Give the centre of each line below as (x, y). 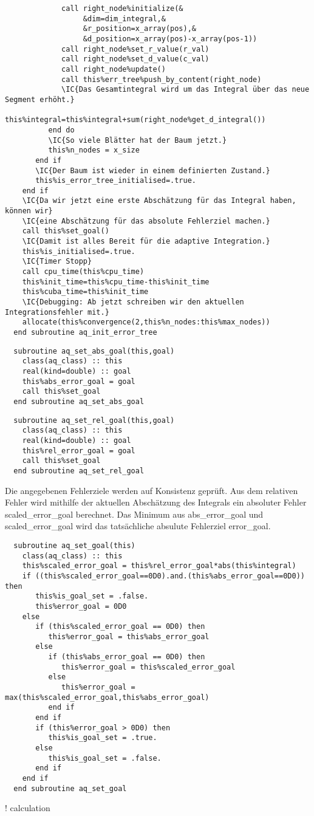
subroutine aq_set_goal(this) (74, 545)
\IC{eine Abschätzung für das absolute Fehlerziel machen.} (146, 221)
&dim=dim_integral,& (124, 19)
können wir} (29, 211)
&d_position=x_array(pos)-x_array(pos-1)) (170, 39)
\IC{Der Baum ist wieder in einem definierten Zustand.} (153, 170)
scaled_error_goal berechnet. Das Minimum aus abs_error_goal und (134, 514)
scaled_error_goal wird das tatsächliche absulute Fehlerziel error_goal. (138, 526)
